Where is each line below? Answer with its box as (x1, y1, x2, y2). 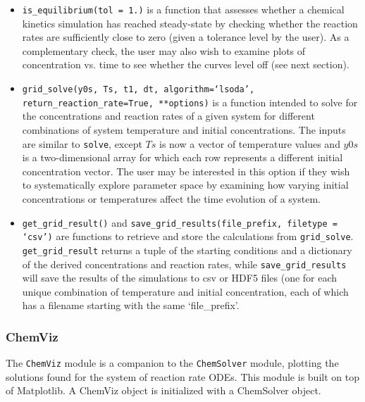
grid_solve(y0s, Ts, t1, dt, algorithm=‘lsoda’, (22, 84, 255, 95)
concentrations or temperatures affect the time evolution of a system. (22, 191, 321, 206)
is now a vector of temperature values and (159, 136, 340, 151)
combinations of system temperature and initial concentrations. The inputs (22, 122, 346, 137)
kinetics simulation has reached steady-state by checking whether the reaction (22, 15, 358, 30)
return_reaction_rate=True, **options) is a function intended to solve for (22, 94, 358, 109)
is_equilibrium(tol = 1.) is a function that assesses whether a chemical (22, 2, 345, 16)
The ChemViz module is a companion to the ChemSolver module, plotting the (6, 356, 339, 370)
